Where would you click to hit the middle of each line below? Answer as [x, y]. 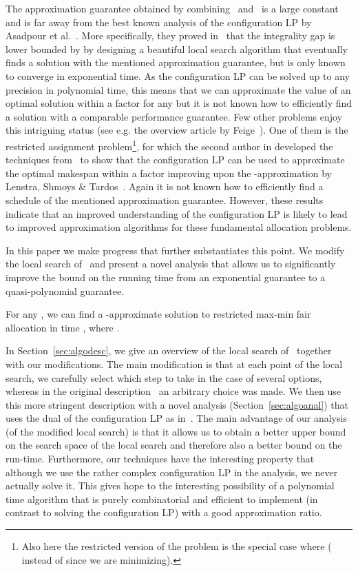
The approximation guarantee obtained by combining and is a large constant [172, 8]
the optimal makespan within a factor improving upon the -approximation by [169, 173]
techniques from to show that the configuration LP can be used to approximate [175, 160]
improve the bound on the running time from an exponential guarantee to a [166, 277]
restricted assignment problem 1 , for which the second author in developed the [169, 145]
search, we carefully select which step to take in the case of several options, [164, 377]
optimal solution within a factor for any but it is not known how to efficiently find [179, 103]
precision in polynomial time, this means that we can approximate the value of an [178, 89]
